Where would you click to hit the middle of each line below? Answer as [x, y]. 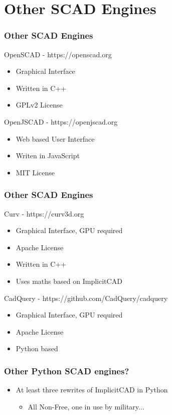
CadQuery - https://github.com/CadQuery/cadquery [86, 298]
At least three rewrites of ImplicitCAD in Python [92, 390]
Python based [37, 348]
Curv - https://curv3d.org [44, 213]
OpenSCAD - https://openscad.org [58, 54]
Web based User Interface [55, 138]
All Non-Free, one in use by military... [86, 406]
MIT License [35, 172]
